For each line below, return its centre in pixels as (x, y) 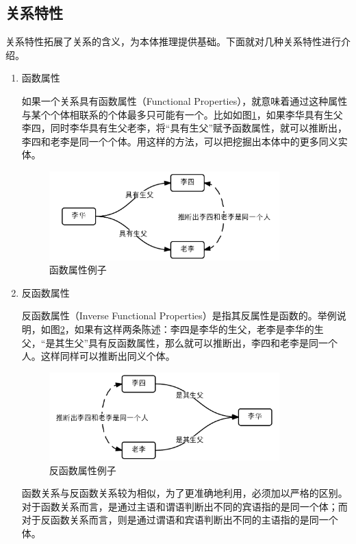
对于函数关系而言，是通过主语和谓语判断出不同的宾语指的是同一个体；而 (185, 506)
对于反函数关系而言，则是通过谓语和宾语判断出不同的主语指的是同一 (175, 520)
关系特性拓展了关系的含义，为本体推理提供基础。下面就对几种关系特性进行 (173, 41)
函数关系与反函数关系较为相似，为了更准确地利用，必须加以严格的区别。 (185, 493)
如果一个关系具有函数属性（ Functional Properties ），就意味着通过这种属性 (185, 100)
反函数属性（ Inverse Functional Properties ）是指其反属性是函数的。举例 (179, 316)
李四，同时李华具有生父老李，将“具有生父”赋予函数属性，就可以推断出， (185, 128)
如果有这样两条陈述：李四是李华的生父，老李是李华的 (194, 329)
